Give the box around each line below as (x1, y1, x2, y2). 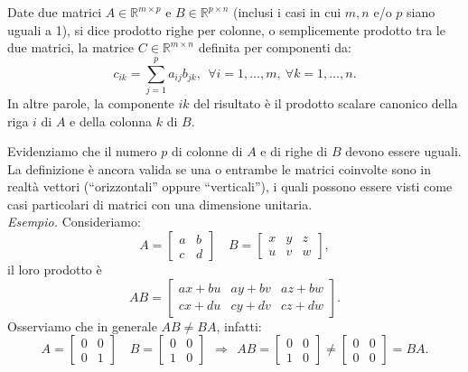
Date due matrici (7, 3, 102, 21)
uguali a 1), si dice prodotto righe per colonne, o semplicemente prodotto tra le (7, 20, 445, 39)
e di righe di (260, 142, 328, 161)
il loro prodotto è (7, 260, 102, 279)
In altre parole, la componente (7, 93, 174, 112)
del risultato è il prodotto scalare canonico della (193, 93, 458, 112)
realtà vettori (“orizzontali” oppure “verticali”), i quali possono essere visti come (7, 177, 453, 196)
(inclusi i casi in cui (232, 3, 342, 21)
